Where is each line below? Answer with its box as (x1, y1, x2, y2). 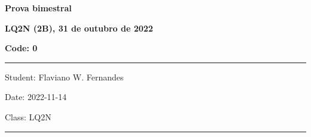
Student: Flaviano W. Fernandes (5, 70, 124, 83)
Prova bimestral (5, 2, 72, 14)
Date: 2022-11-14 (5, 91, 67, 103)
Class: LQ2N (5, 110, 51, 123)
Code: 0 (5, 42, 38, 54)
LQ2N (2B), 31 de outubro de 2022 (5, 21, 153, 34)
